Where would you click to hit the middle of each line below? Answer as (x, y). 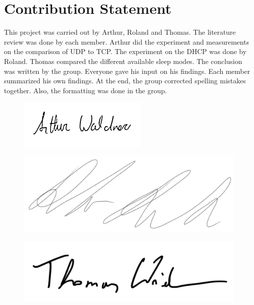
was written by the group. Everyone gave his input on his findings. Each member (127, 71)
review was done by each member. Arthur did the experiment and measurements (127, 41)
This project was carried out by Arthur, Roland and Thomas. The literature (120, 32)
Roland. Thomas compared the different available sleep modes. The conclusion (123, 61)
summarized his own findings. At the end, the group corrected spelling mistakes (125, 81)
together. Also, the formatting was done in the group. (86, 90)
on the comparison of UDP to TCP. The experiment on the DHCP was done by (125, 51)
